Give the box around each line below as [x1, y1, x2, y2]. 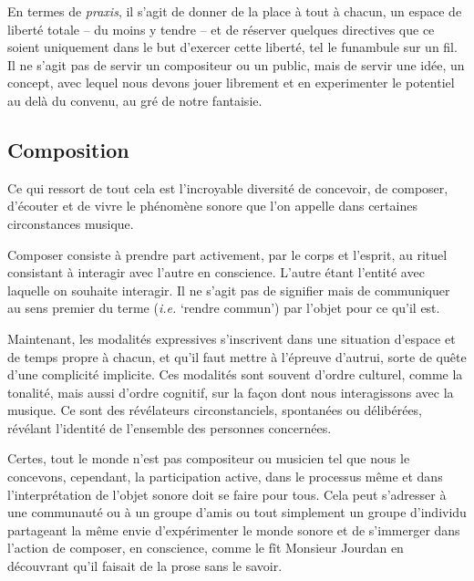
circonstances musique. [7, 213, 134, 233]
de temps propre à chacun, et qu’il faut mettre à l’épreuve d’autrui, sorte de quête [7, 347, 467, 366]
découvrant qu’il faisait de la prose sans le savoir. [7, 556, 283, 576]
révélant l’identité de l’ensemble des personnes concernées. [7, 418, 332, 437]
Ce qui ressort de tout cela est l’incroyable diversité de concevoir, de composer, [7, 178, 448, 197]
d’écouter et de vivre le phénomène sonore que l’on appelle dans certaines [7, 196, 417, 215]
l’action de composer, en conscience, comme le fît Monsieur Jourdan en [7, 538, 404, 557]
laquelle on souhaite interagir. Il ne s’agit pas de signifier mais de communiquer [7, 280, 450, 299]
